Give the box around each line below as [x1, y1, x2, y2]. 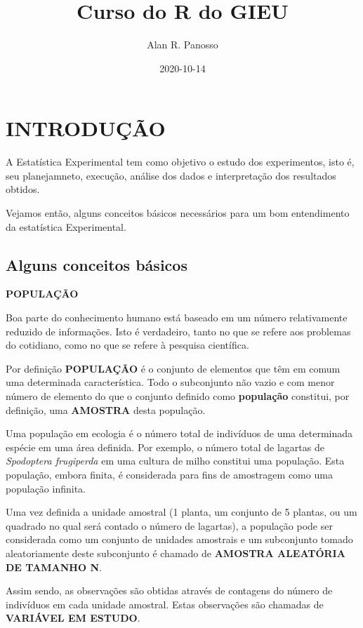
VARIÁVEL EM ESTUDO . [6, 610, 140, 625]
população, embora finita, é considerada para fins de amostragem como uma [6, 467, 333, 481]
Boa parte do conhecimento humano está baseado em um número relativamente [6, 310, 348, 325]
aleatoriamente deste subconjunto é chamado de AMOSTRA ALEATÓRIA [6, 545, 345, 560]
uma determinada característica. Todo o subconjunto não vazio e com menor [6, 375, 335, 389]
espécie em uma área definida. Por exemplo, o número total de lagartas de [6, 439, 324, 454]
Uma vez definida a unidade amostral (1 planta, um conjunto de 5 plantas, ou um [6, 505, 357, 519]
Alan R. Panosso [147, 37, 218, 52]
